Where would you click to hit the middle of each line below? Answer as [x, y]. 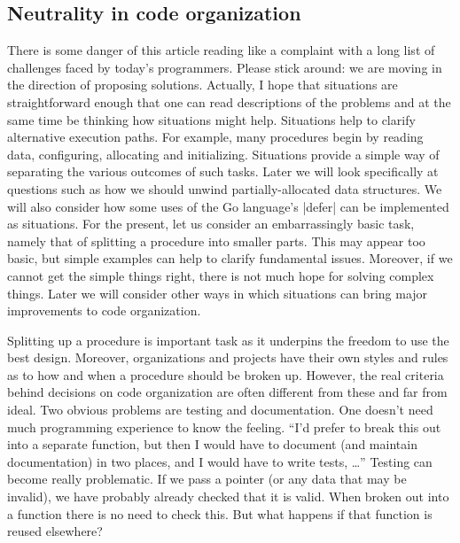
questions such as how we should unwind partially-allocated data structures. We [225, 188]
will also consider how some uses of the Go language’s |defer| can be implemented [228, 206]
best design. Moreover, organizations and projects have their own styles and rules [228, 357]
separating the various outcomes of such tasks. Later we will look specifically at [223, 171]
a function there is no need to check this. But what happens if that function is [220, 513]
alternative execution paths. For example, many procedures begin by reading [215, 137]
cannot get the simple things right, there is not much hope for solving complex [221, 275]
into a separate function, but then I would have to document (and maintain [212, 444]
